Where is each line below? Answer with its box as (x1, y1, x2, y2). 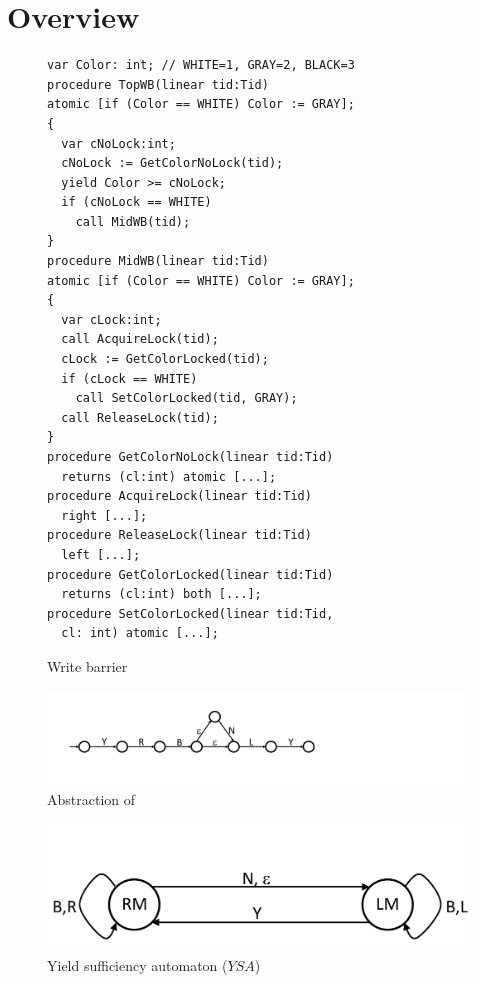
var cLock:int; (61, 312, 162, 327)
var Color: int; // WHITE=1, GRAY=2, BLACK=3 (47, 58, 355, 73)
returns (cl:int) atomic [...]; (61, 469, 277, 484)
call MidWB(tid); (75, 214, 191, 229)
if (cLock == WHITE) (61, 371, 198, 386)
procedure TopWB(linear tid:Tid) (47, 77, 269, 92)
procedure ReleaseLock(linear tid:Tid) (47, 528, 312, 543)
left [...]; (61, 547, 141, 562)
